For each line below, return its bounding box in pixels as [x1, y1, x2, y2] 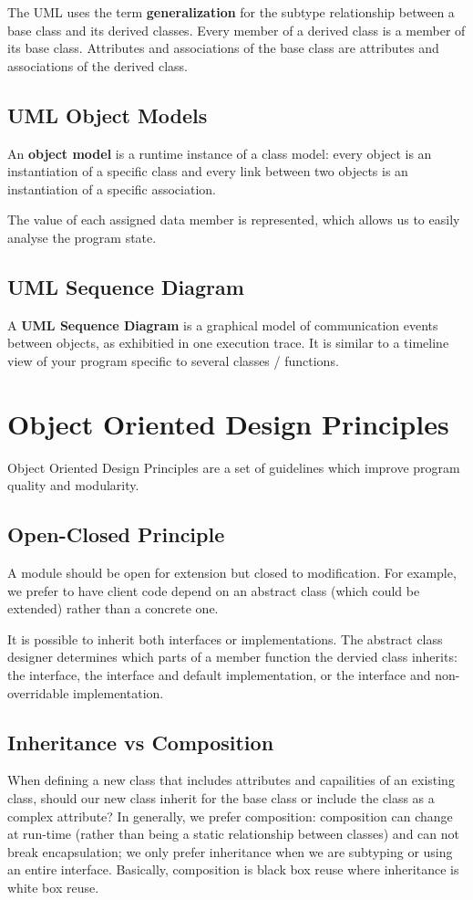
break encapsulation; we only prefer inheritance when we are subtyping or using [7, 842, 453, 861]
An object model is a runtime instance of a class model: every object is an [7, 143, 432, 162]
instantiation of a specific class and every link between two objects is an [7, 162, 408, 181]
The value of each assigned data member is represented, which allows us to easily [7, 210, 460, 229]
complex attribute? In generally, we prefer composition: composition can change [7, 806, 453, 825]
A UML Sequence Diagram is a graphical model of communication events [7, 315, 438, 334]
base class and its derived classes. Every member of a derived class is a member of [7, 20, 466, 39]
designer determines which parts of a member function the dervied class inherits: [7, 647, 458, 666]
